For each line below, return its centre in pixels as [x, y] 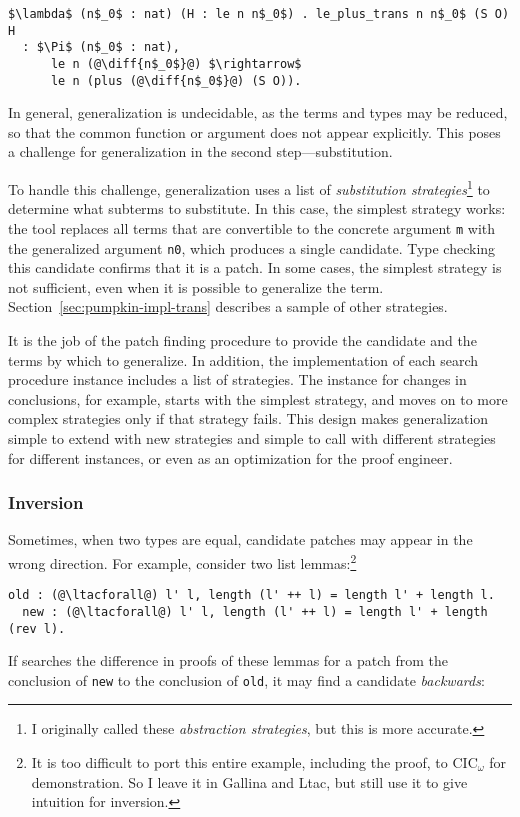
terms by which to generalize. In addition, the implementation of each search [243, 359]
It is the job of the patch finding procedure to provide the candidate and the [242, 340]
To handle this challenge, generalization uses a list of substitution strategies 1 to [249, 187]
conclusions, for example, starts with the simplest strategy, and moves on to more [258, 398]
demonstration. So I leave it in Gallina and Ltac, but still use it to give [249, 781]
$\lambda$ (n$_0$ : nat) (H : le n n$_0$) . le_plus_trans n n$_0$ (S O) [259, 14]
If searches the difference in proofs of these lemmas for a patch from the [228, 660]
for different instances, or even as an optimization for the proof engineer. [230, 457]
